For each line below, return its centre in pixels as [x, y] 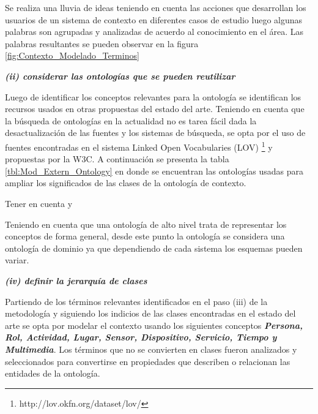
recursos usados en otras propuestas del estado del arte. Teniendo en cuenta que [155, 109]
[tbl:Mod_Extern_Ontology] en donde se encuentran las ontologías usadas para [154, 171]
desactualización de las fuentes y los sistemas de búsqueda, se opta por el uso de [155, 133]
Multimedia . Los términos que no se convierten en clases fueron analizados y [151, 349]
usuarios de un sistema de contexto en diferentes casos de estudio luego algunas [154, 19]
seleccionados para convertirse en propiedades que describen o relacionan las [148, 361]
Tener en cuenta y [39, 203]
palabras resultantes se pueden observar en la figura [102, 43]
